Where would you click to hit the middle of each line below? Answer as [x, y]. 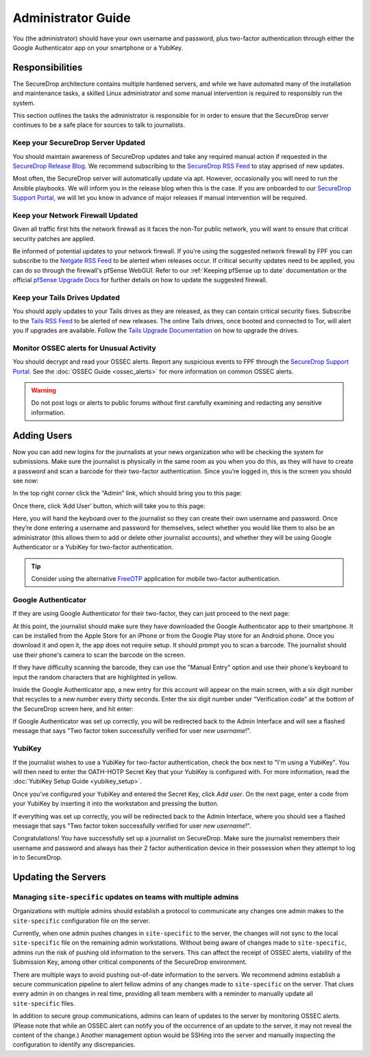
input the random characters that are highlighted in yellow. [95, 677]
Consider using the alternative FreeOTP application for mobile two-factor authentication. [156, 579]
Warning [44, 390]
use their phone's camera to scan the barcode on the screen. [99, 655]
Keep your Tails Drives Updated [66, 297]
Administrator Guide [72, 18]
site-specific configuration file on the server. [82, 921]
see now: [26, 480]
